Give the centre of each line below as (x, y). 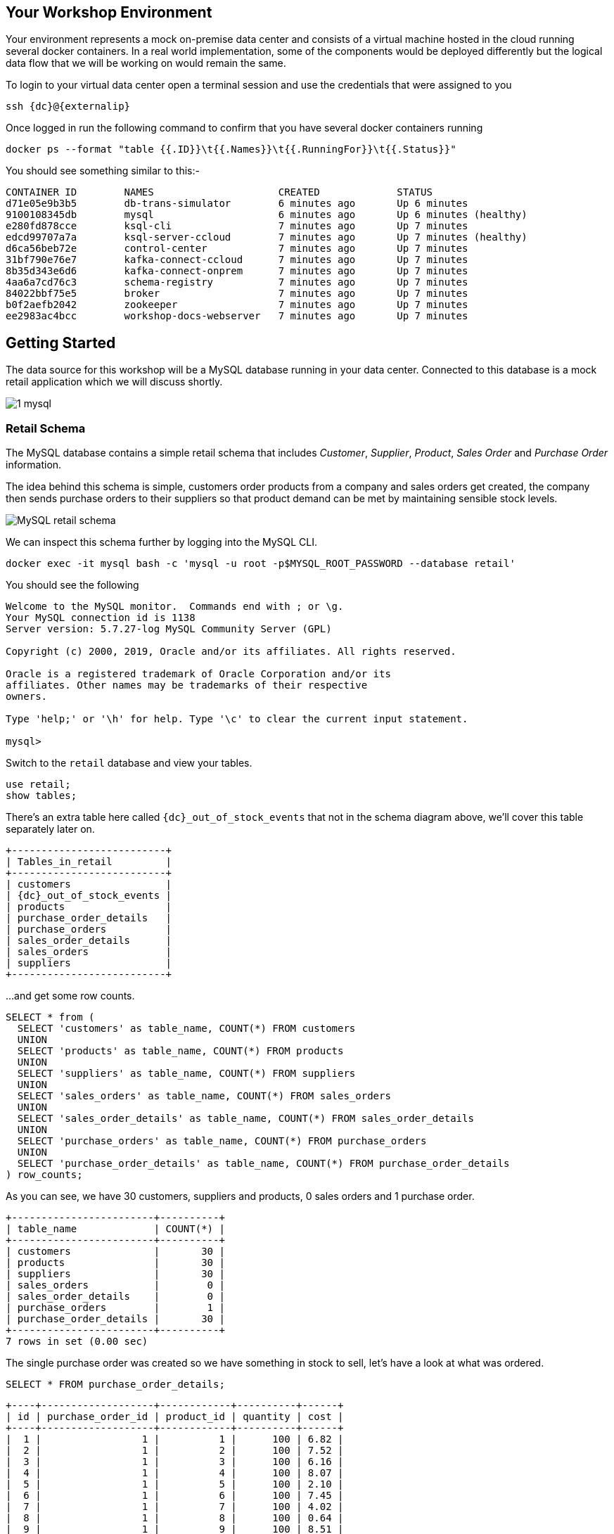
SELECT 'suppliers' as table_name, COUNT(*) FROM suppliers (186, 1074)
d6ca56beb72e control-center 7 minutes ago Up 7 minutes (237, 249)
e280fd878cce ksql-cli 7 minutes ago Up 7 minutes (237, 226)
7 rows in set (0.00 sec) (77, 1342)
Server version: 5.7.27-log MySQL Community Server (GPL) (169, 629)
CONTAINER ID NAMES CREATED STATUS (219, 192)
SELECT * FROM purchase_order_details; (115, 1385)
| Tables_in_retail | (89, 862)
